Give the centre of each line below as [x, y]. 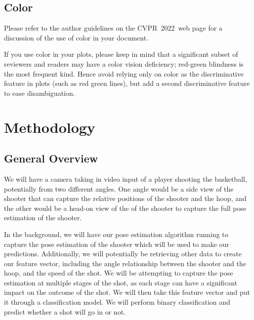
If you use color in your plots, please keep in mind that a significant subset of [121, 54]
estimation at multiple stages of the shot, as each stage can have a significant [121, 282]
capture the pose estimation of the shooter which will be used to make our [117, 244]
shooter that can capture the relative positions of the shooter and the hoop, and [125, 198]
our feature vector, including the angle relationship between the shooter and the [125, 263]
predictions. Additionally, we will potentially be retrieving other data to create [123, 254]
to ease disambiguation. [40, 93]
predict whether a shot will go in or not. [65, 311]
